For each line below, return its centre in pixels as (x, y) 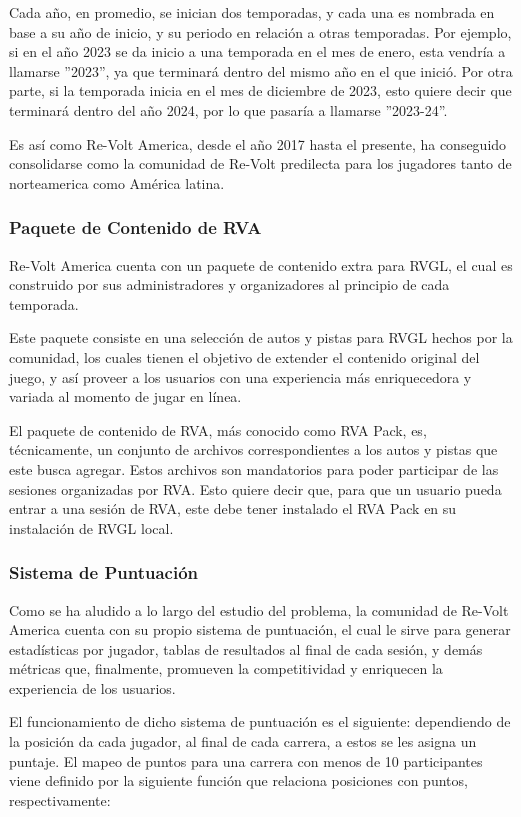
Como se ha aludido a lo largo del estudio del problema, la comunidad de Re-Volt (259, 609)
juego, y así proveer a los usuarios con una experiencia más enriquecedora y (240, 376)
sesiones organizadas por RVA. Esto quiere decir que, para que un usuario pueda (255, 488)
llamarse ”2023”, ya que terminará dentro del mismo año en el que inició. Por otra (261, 70)
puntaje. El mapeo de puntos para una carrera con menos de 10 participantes (246, 760)
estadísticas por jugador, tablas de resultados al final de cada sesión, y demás (246, 648)
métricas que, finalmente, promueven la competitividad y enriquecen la (226, 668)
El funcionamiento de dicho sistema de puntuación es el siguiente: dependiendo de (260, 721)
